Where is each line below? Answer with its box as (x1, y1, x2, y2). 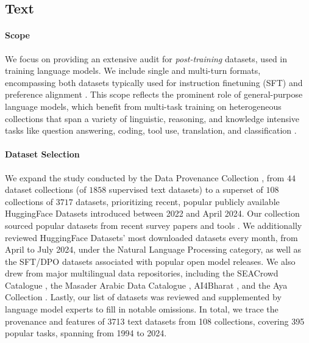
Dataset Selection (5, 148, 80, 161)
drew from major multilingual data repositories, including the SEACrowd (5, 267, 279, 280)
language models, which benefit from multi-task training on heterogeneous (5, 99, 282, 112)
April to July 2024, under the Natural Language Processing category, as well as (5, 243, 302, 256)
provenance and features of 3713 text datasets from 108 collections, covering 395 (5, 314, 305, 327)
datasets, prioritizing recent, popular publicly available (76, 195, 280, 208)
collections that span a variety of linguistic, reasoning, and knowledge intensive (5, 112, 300, 125)
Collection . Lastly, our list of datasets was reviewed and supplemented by (5, 291, 282, 303)
